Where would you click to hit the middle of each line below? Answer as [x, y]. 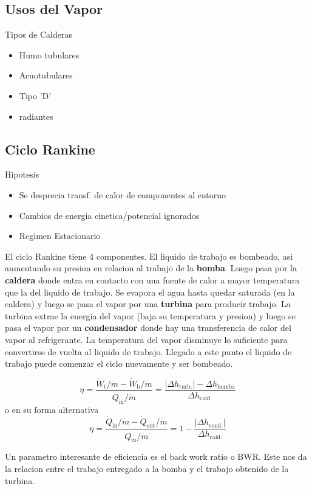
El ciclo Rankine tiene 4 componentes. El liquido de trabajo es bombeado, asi [149, 256]
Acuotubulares [46, 75]
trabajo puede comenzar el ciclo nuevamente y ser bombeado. [119, 363]
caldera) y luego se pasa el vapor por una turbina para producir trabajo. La [148, 304]
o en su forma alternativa [52, 409]
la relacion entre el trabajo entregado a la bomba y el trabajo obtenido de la [147, 468]
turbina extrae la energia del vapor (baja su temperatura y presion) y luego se [150, 315]
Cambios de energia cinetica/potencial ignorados [109, 215]
